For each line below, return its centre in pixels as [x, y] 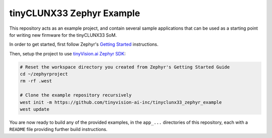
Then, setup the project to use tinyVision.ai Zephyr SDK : [67, 53]
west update [35, 109]
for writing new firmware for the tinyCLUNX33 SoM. [63, 35]
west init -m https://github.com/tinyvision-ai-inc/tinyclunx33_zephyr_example [121, 102]
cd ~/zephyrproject [44, 74]
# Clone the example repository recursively [76, 95]
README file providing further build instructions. [58, 129]
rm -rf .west [36, 81]
